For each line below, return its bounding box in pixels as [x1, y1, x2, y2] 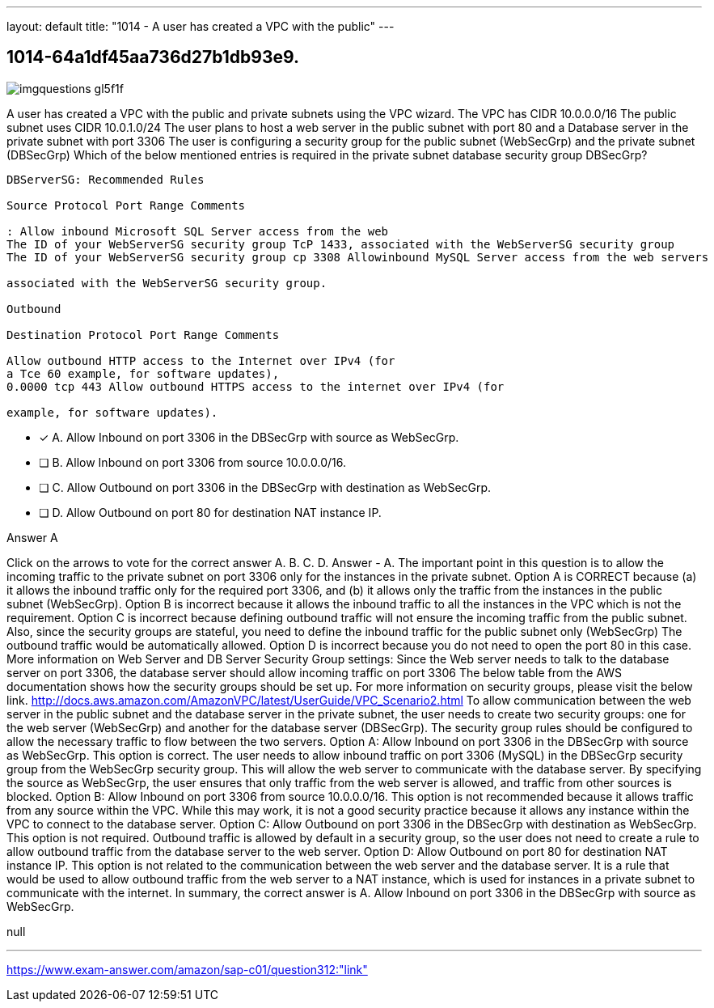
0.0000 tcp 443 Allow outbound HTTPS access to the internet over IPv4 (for [6, 379, 505, 393]
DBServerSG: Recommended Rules [6, 172, 205, 186]
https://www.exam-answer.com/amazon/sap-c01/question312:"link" [6, 962, 368, 976]
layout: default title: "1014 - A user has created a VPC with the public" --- [6, 19, 395, 33]
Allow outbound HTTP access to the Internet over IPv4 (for [6, 354, 395, 367]
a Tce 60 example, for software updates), [6, 366, 280, 380]
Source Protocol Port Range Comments [6, 198, 246, 212]
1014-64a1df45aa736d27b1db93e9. [6, 47, 300, 68]
